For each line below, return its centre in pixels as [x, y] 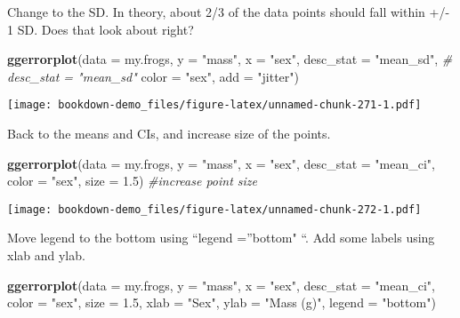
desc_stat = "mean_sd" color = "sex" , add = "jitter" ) [153, 76]
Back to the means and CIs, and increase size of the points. [169, 134]
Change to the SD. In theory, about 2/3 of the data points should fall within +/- [229, 12]
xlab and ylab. [46, 255]
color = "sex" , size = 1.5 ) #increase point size [133, 181]
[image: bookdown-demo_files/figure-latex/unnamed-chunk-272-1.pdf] [214, 209]
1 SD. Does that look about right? [101, 29]
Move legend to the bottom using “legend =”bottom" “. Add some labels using [221, 238]
